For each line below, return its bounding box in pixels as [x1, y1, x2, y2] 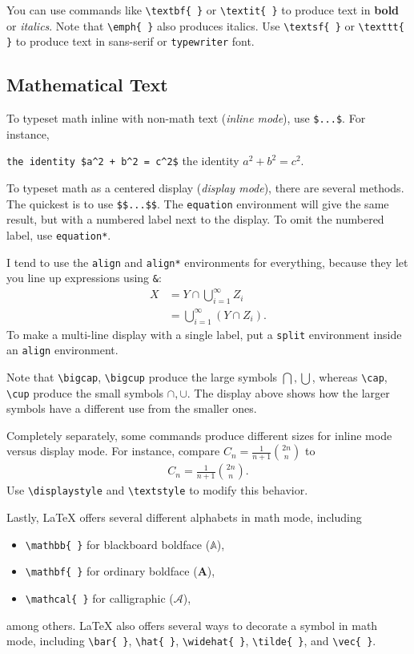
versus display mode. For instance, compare [6, 442, 220, 459]
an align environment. [6, 341, 119, 358]
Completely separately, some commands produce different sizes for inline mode [6, 426, 392, 443]
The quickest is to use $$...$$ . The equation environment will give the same [6, 195, 389, 212]
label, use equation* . [6, 226, 111, 243]
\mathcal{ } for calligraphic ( [25, 589, 174, 606]
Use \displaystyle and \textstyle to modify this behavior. [6, 482, 308, 499]
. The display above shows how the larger [187, 384, 390, 401]
